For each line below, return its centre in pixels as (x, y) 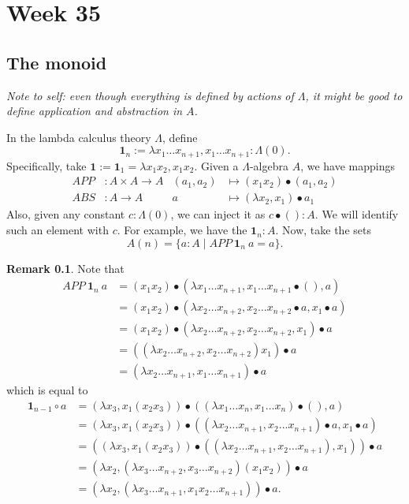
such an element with (58, 230)
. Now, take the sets (323, 230)
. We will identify (357, 214)
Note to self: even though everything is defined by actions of (150, 95)
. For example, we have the (182, 230)
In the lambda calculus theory (79, 137)
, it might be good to (354, 95)
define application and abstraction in (95, 111)
